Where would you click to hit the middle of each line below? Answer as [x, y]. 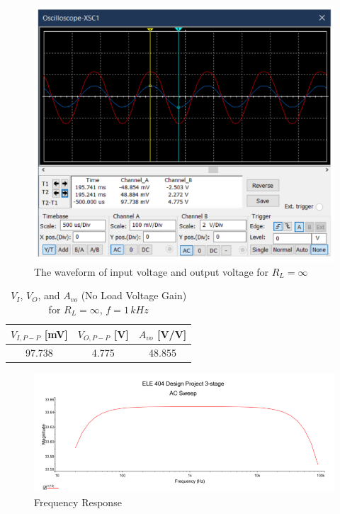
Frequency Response [78, 502]
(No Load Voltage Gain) [134, 295]
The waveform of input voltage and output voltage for [152, 271]
